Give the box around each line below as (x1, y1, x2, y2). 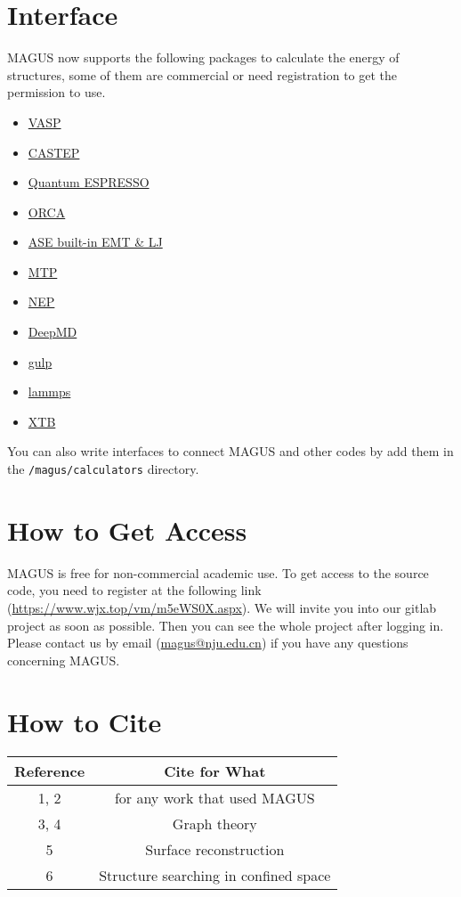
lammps (28, 382, 71, 401)
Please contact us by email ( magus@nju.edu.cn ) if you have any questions (7, 633, 408, 652)
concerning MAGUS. (7, 650, 120, 669)
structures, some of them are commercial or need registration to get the (7, 65, 398, 84)
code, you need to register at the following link (7, 581, 262, 599)
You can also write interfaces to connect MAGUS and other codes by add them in (7, 442, 454, 461)
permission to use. (7, 83, 106, 102)
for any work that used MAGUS (114, 787, 315, 808)
